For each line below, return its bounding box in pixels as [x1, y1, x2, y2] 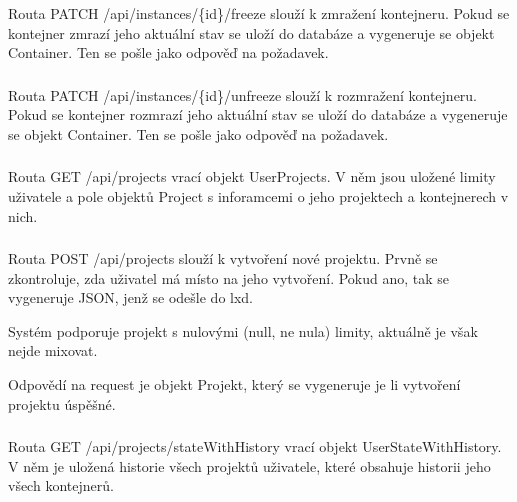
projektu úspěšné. [8, 393, 116, 414]
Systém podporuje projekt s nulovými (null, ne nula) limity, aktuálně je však [8, 320, 478, 341]
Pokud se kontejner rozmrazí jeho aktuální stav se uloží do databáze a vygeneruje [8, 104, 508, 125]
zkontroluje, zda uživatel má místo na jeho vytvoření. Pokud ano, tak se [8, 267, 450, 288]
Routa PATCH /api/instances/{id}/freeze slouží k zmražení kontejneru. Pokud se [8, 2, 510, 23]
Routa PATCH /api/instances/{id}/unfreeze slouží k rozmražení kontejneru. [8, 84, 478, 105]
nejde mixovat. [8, 340, 98, 361]
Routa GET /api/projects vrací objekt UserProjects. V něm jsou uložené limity [8, 166, 496, 187]
